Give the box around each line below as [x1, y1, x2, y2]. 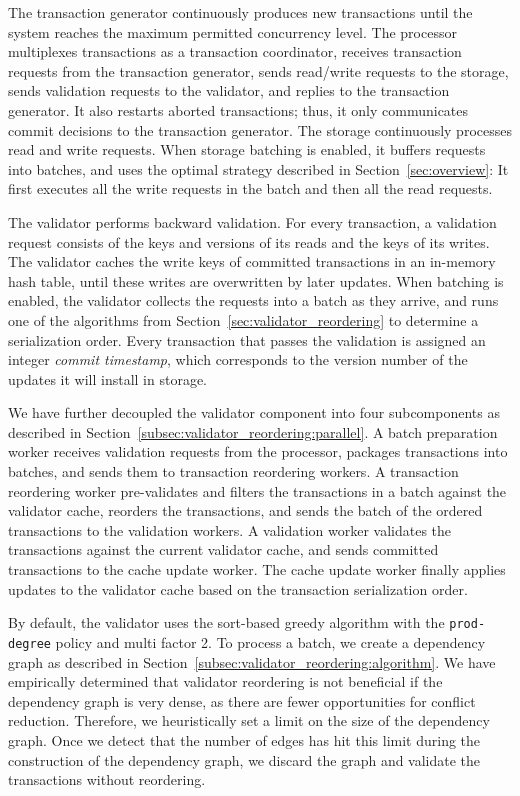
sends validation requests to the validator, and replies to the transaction [8, 80, 450, 101]
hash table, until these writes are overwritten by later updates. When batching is [8, 270, 504, 291]
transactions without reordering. [8, 769, 206, 790]
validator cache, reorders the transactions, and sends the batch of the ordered [8, 500, 483, 521]
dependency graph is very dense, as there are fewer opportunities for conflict [8, 690, 476, 711]
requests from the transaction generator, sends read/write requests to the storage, [8, 60, 509, 81]
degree [8, 636, 51, 651]
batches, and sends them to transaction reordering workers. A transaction [8, 461, 459, 482]
